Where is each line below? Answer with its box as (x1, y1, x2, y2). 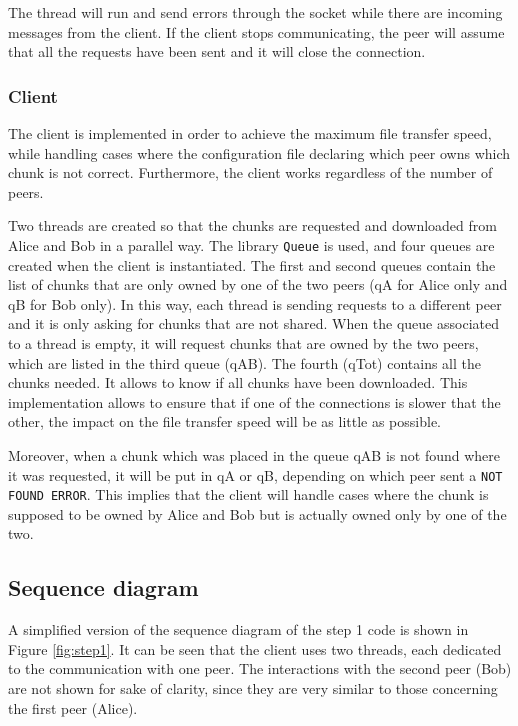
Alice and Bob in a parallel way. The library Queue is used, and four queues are (8, 234, 495, 255)
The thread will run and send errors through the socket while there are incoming (8, 2, 503, 22)
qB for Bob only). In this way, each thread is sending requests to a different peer (8, 293, 502, 314)
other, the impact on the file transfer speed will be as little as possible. (8, 411, 442, 432)
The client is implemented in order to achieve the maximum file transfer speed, (8, 123, 492, 143)
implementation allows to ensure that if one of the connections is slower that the (8, 391, 501, 412)
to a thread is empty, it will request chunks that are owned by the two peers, (8, 333, 479, 353)
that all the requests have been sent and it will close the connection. (8, 41, 426, 62)
